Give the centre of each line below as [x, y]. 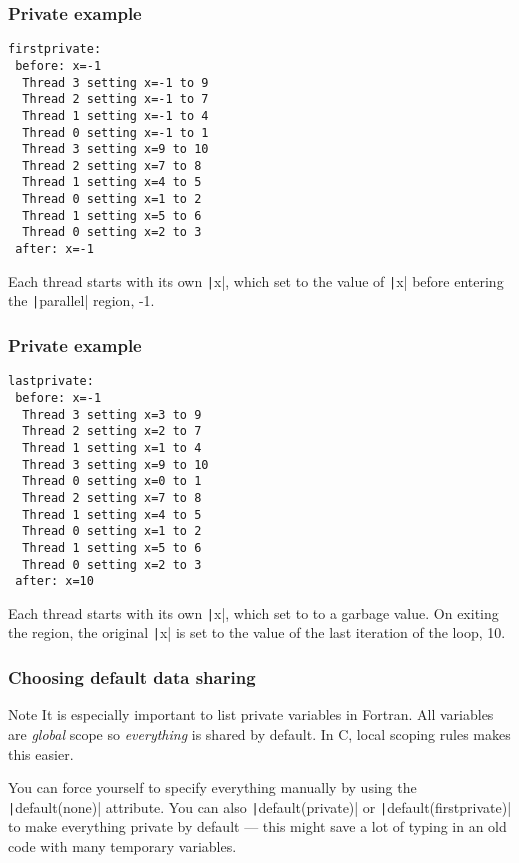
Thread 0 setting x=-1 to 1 [115, 132]
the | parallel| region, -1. [81, 300]
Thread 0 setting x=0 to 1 [112, 481]
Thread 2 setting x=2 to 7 [112, 431]
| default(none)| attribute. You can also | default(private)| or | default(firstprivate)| [260, 806]
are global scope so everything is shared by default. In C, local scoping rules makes [259, 733]
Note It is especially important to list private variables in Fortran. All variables [251, 714]
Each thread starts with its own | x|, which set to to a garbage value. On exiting [253, 612]
